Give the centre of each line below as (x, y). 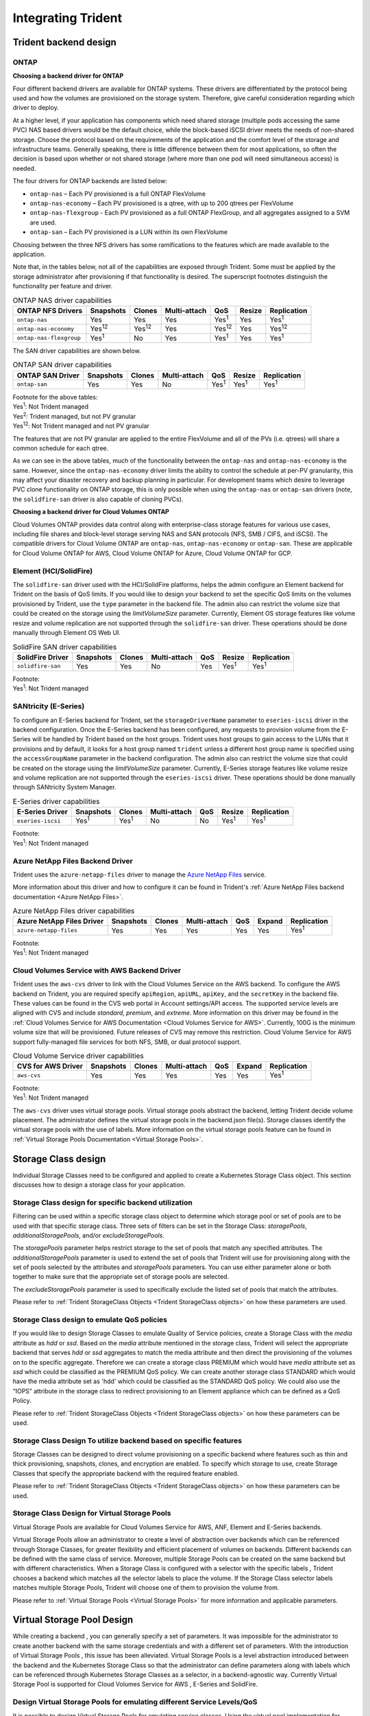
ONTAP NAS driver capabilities (62, 300)
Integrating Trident (67, 18)
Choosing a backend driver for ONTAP (68, 76)
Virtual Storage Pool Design (73, 1620)
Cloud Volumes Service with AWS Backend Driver (97, 970)
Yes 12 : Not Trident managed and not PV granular (81, 426)
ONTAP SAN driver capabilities (62, 365)
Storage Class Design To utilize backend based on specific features (127, 1440)
